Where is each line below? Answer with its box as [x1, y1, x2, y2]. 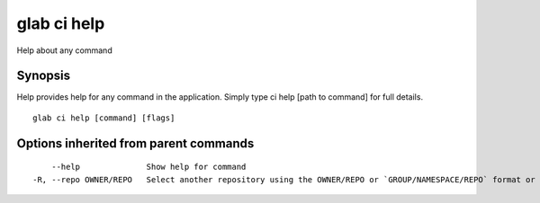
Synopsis [16, 68, 71, 84]
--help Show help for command [50, 162, 247, 172]
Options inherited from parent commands [16, 136, 255, 151]
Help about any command [16, 45, 112, 56]
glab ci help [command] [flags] [32, 112, 175, 123]
